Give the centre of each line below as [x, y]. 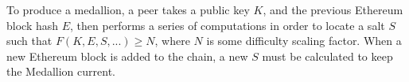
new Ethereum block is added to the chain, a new [127, 56]
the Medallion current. [61, 71]
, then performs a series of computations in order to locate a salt [228, 25]
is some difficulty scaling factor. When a [304, 41]
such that [29, 41]
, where [172, 41]
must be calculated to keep [327, 56]
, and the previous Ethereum [333, 9]
